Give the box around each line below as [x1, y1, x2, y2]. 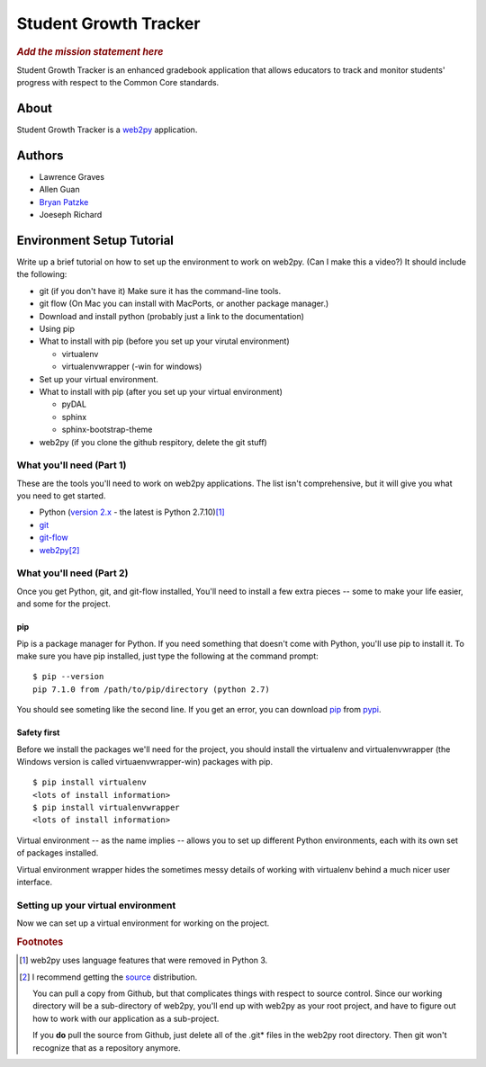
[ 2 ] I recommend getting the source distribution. [19, 972, 198, 982]
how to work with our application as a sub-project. [32, 1013, 220, 1024]
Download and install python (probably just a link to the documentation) [39, 310, 305, 321]
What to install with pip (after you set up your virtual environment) [39, 387, 283, 397]
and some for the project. [16, 598, 112, 609]
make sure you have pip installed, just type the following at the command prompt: [16, 650, 319, 661]
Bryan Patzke [39, 196, 89, 207]
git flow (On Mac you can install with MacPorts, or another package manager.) [39, 298, 329, 309]
